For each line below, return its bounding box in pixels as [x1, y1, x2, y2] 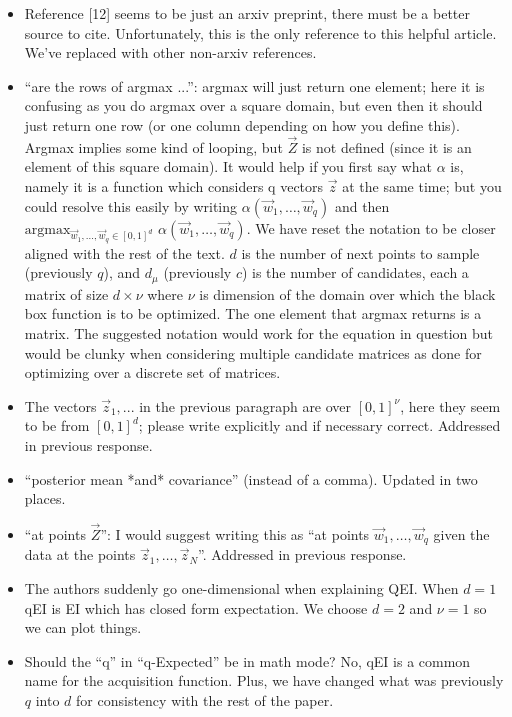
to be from [24, 415, 90, 436]
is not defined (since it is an [301, 136, 472, 157]
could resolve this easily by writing [24, 195, 238, 216]
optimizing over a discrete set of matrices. [24, 362, 281, 383]
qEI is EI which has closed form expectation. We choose [24, 597, 368, 618]
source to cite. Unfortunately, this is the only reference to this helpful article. [24, 22, 497, 43]
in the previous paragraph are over [139, 395, 352, 416]
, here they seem [400, 395, 501, 416]
